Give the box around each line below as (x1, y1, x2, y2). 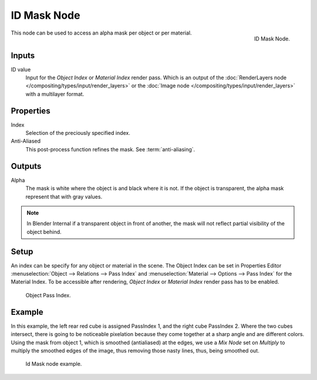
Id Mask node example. (25, 361, 82, 368)
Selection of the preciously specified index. (25, 130, 130, 137)
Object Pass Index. (25, 291, 71, 298)
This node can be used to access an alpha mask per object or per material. (11, 29, 192, 36)
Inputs (11, 50, 35, 60)
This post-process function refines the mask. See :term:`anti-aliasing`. (25, 145, 195, 152)
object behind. (26, 228, 62, 235)
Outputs (11, 161, 42, 171)
